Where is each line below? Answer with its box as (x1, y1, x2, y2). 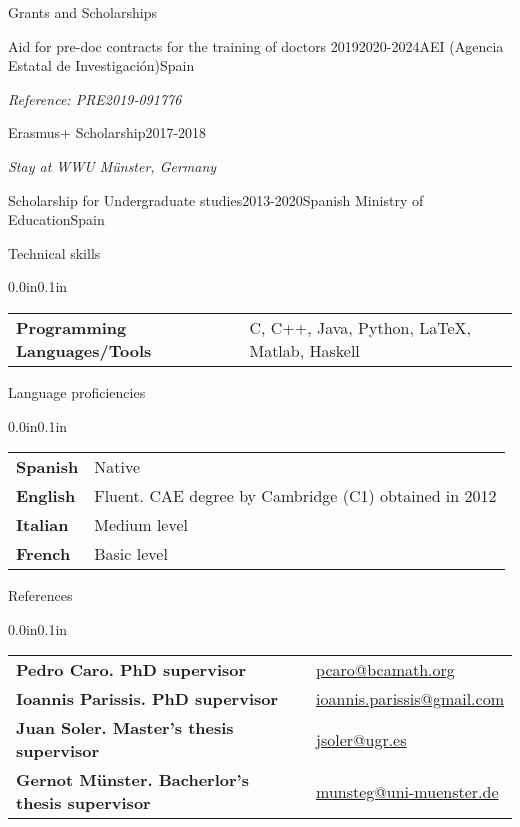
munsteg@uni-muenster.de (316, 779, 499, 803)
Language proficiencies (8, 381, 146, 402)
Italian (16, 513, 69, 537)
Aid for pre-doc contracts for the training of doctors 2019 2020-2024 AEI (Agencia (8, 35, 504, 56)
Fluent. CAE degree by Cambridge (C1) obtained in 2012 (94, 484, 497, 508)
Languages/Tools (16, 338, 152, 362)
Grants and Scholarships (8, 2, 157, 22)
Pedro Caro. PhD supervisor (16, 658, 247, 682)
